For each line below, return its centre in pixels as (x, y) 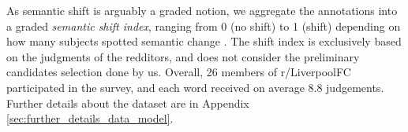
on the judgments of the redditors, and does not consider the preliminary (183, 56)
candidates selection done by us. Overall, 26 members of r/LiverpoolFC (179, 72)
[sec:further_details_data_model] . (90, 118)
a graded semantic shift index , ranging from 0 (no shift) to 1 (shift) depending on (204, 26)
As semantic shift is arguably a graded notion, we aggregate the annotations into (202, 10)
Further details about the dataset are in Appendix (128, 103)
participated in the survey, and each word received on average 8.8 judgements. (195, 87)
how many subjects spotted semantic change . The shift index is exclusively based (204, 41)
